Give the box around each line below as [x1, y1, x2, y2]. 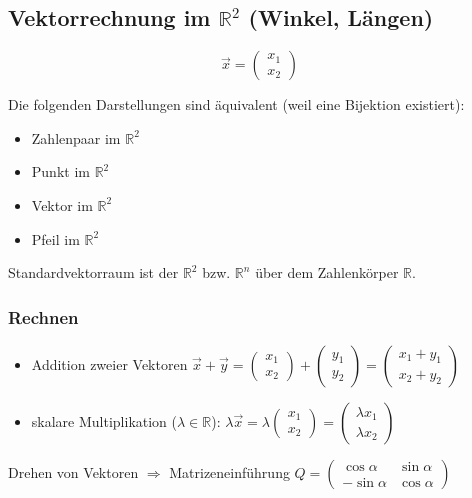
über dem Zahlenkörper [255, 262, 399, 283]
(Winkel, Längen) [248, 2, 434, 33]
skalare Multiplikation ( [31, 410, 178, 431]
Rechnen [8, 304, 79, 329]
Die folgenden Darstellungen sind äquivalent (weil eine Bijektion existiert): [8, 94, 465, 115]
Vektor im [31, 194, 93, 215]
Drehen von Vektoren [8, 461, 139, 482]
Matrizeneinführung [169, 461, 290, 482]
